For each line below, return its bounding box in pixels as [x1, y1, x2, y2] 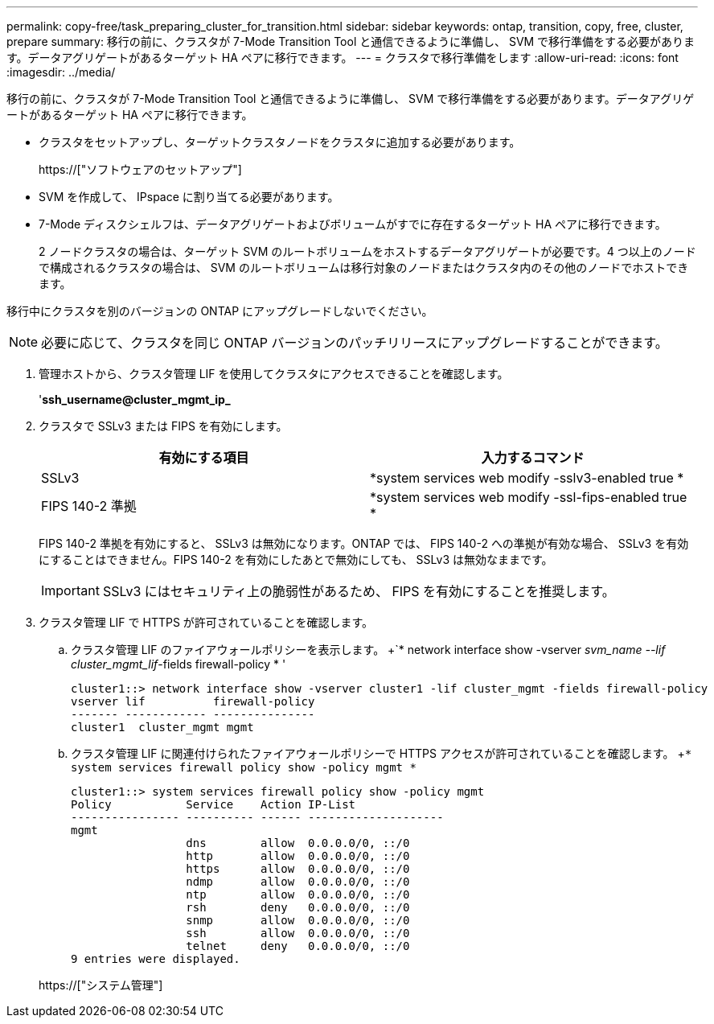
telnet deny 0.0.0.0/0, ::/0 [186, 940, 410, 952]
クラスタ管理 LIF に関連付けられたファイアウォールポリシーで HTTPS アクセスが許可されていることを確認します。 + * [71, 746, 692, 760]
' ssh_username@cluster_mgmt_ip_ [39, 393, 231, 406]
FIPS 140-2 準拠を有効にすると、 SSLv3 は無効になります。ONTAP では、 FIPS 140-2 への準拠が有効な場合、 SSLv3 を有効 [39, 537, 689, 550]
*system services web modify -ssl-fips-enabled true [370, 489, 687, 505]
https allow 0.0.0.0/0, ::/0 [186, 862, 410, 875]
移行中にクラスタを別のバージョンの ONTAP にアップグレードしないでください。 [6, 304, 433, 318]
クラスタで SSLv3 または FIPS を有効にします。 [39, 419, 288, 433]
